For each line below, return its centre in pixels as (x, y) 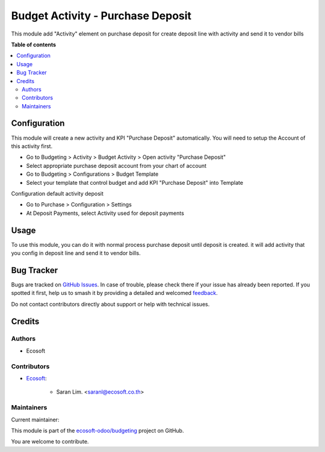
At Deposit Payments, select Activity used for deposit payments (105, 213)
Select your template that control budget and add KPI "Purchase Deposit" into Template (135, 182)
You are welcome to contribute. (50, 442)
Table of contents (34, 45)
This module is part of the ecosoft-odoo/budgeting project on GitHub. (97, 430)
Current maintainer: (35, 419)
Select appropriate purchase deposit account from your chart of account (116, 166)
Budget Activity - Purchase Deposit (101, 16)
